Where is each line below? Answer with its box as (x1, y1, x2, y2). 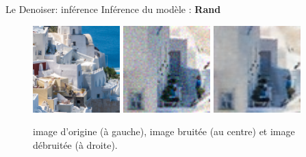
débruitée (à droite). (33, 137, 118, 152)
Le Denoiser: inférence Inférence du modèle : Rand (5, 2, 221, 16)
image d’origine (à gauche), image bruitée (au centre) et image (33, 124, 295, 139)
